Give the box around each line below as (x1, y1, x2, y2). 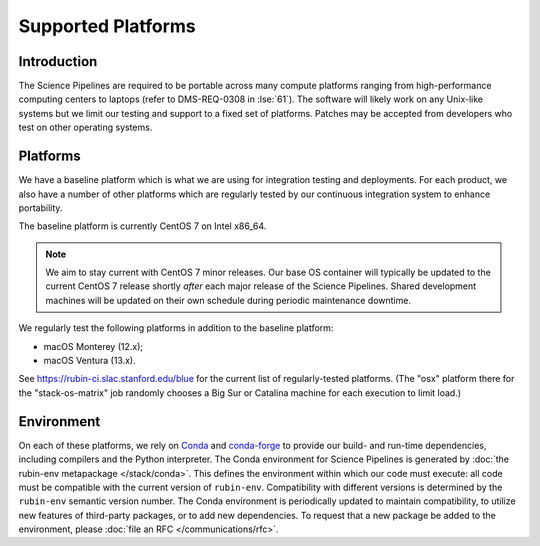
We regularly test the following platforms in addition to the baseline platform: (18, 322, 334, 334)
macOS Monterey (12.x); (43, 340, 144, 352)
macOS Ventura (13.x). (43, 355, 137, 367)
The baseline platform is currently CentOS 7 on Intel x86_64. (18, 220, 267, 232)
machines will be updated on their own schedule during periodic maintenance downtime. (45, 294, 412, 306)
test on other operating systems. (18, 121, 153, 134)
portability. (18, 201, 63, 214)
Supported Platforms (18, 15, 197, 37)
